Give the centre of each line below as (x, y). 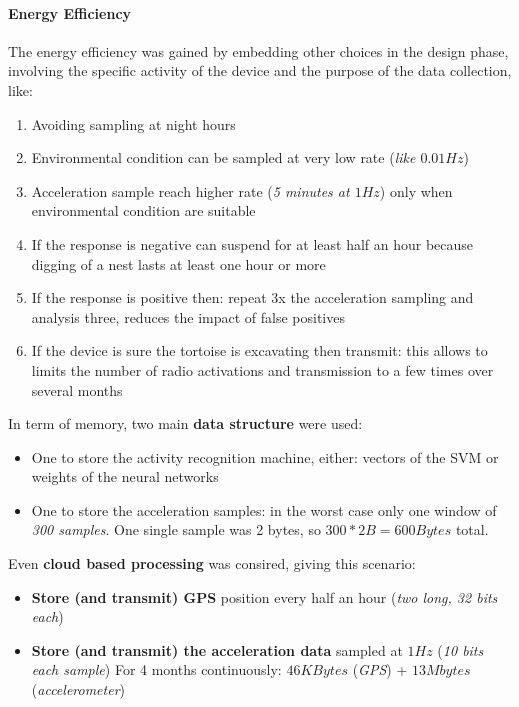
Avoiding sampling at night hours (133, 123)
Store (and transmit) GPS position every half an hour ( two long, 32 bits (264, 596)
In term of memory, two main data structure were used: (185, 423)
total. (472, 529)
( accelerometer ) (78, 689)
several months (77, 389)
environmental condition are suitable (143, 210)
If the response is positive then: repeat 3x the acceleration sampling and (252, 297)
